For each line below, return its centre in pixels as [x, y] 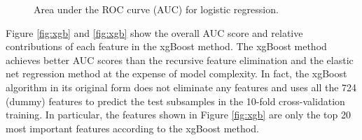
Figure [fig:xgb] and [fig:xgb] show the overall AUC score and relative [154, 32]
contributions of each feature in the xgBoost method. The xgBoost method [166, 46]
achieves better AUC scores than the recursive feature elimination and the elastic [180, 60]
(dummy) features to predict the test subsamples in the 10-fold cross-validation [175, 101]
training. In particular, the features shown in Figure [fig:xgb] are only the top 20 [178, 115]
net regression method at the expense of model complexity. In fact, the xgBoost [176, 73]
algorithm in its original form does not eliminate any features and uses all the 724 [181, 87]
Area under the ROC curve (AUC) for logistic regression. [156, 9]
